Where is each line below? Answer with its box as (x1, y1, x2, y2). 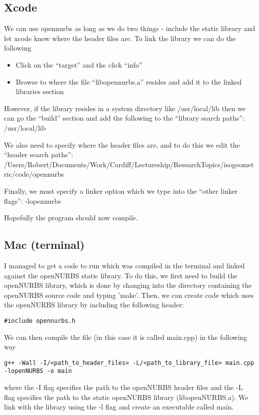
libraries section (15, 86, 64, 97)
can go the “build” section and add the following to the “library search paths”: (4, 113, 245, 123)
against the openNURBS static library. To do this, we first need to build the (4, 270, 238, 280)
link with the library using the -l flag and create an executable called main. (4, 401, 234, 412)
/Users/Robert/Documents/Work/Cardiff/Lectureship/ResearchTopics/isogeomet (4, 159, 254, 169)
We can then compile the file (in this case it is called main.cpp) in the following (4, 331, 248, 342)
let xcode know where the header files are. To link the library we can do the (4, 33, 236, 43)
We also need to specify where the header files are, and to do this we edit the (4, 139, 240, 150)
